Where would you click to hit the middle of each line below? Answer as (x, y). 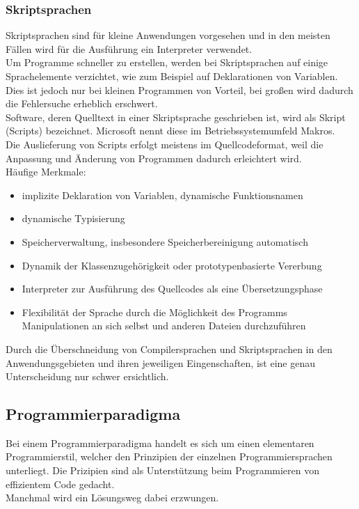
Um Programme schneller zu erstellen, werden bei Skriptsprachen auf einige (167, 62)
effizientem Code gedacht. (60, 484)
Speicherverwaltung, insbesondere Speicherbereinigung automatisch (165, 241)
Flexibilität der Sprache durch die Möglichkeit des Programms (154, 312)
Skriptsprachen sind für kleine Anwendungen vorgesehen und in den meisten (168, 35)
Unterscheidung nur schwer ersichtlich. (87, 376)
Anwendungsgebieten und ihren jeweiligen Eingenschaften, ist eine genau (160, 362)
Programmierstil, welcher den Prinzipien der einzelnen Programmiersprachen (169, 456)
